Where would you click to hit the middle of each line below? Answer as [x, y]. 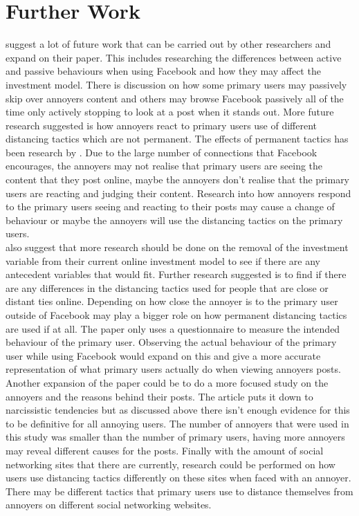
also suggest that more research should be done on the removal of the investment [177, 247]
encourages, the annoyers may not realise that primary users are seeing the [164, 166]
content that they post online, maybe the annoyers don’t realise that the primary [178, 179]
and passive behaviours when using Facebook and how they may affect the [163, 71]
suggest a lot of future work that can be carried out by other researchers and [168, 44]
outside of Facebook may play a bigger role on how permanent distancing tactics [176, 315]
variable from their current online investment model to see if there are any [163, 260]
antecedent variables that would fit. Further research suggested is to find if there [176, 274]
